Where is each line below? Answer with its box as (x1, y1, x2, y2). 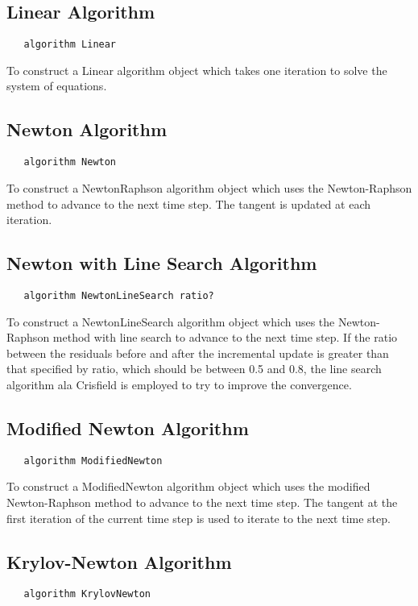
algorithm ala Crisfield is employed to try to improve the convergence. (6, 376, 352, 392)
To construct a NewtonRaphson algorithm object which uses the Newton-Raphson (6, 179, 412, 196)
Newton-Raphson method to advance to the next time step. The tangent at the (6, 493, 398, 510)
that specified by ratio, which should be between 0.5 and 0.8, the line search (6, 360, 382, 377)
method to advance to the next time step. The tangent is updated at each (6, 195, 371, 212)
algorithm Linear (23, 39, 117, 51)
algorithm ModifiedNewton (23, 454, 163, 467)
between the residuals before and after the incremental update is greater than (6, 344, 389, 361)
